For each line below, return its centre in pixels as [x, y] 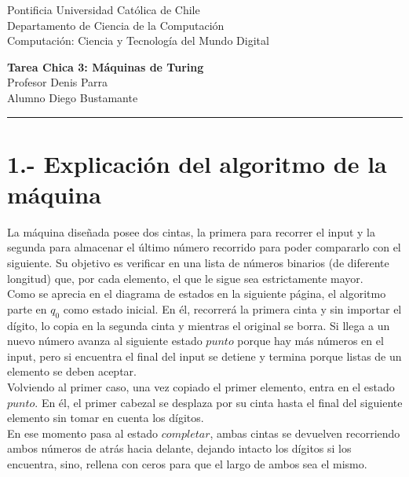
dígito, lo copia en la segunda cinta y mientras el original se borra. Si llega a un [199, 325]
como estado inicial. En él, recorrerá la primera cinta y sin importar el [232, 308]
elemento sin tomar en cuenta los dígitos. [106, 418]
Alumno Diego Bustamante [73, 97]
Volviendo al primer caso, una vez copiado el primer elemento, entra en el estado [201, 387]
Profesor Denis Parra [58, 82]
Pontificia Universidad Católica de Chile [104, 9]
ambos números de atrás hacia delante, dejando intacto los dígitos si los [179, 448]
